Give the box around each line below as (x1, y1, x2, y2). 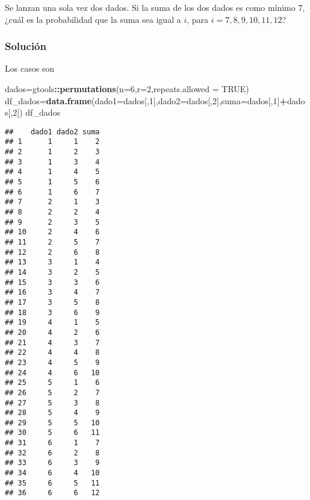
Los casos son (5, 62, 55, 75)
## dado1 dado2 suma (5, 127, 100, 136)
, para (187, 13, 209, 25)
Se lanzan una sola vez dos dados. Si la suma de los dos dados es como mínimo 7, (5, 1, 305, 13)
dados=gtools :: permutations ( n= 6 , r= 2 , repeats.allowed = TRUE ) (5, 83, 249, 95)
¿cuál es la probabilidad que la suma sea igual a (5, 13, 181, 25)
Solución (5, 39, 46, 54)
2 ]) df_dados (13, 106, 60, 119)
